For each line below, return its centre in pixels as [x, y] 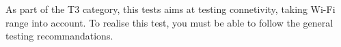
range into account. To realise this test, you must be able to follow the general [169, 22]
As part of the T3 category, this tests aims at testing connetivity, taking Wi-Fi [170, 9]
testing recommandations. [59, 36]
